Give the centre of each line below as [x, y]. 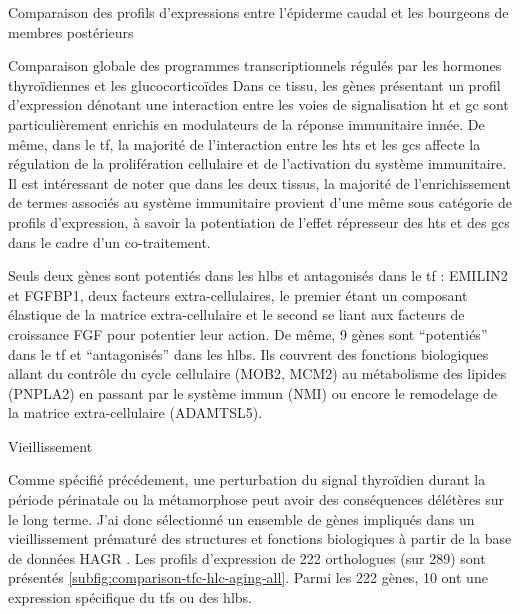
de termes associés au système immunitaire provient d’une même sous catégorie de [260, 202]
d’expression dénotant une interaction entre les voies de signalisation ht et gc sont [258, 104]
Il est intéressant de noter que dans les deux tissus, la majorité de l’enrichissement [259, 182]
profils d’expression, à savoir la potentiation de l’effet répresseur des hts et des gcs [259, 221]
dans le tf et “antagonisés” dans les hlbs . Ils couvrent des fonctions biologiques [248, 353]
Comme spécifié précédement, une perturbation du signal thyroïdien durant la [247, 479]
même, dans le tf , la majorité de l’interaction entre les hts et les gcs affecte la [244, 143]
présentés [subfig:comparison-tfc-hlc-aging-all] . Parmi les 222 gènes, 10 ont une [248, 577]
